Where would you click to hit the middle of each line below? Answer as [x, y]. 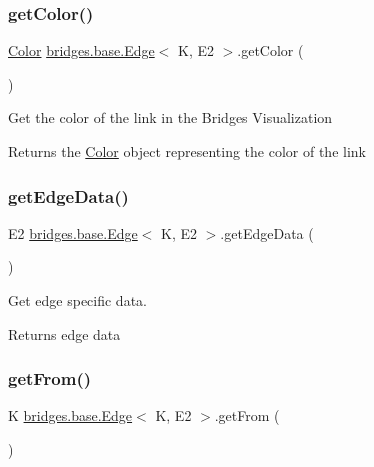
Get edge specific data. [77, 300]
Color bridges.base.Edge [81, 50]
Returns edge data [64, 333]
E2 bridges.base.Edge [73, 232]
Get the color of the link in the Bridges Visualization [170, 117]
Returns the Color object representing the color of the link [187, 151]
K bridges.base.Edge [70, 415]
